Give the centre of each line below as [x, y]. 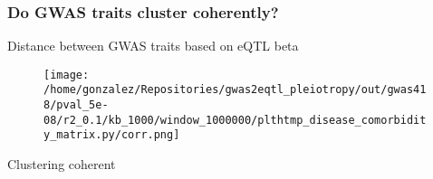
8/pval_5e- [76, 105]
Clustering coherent [62, 164]
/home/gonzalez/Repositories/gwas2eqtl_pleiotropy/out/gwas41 [235, 90]
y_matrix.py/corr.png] [112, 135]
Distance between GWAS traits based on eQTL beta [153, 46]
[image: [67, 75]
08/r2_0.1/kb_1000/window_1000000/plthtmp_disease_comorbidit [235, 120]
